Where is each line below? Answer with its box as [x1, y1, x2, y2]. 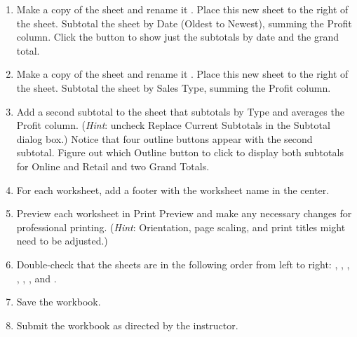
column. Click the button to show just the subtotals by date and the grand [16, 29, 339, 44]
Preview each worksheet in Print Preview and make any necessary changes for [16, 206, 352, 221]
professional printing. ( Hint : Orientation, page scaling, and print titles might [16, 219, 346, 234]
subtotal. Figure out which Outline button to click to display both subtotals [16, 145, 344, 160]
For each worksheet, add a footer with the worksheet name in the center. [16, 182, 330, 197]
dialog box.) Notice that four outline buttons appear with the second [16, 131, 313, 146]
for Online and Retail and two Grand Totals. [16, 158, 210, 173]
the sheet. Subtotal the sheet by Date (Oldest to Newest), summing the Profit [16, 15, 352, 30]
